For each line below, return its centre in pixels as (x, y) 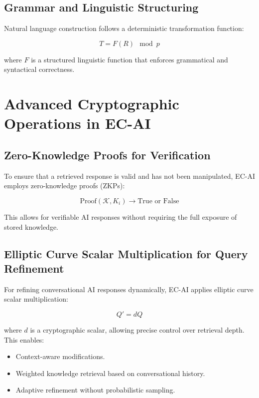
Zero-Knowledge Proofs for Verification (107, 155)
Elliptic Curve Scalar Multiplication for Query (126, 253)
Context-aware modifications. (60, 356)
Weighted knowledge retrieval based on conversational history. (110, 373)
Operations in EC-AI (77, 123)
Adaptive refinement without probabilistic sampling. (95, 390)
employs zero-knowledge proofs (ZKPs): (65, 186)
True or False (158, 201)
